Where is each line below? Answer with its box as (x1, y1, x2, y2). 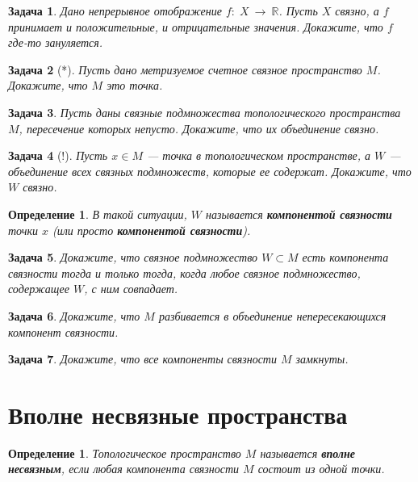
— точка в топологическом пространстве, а (146, 147, 371, 164)
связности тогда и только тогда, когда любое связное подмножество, (8, 264, 361, 281)
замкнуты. (295, 350, 349, 367)
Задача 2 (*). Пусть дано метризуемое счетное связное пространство (8, 61, 362, 78)
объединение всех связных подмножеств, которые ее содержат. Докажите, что (8, 162, 412, 179)
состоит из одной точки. (257, 460, 385, 477)
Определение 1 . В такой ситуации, (8, 205, 187, 222)
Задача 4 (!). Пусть (8, 147, 108, 164)
